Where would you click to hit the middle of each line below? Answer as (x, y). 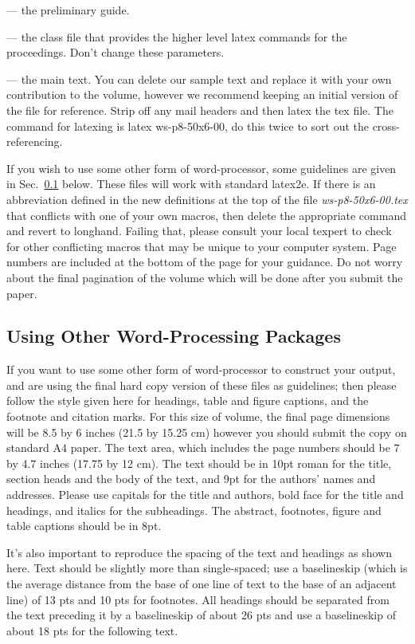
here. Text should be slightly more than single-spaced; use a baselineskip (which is (207, 568)
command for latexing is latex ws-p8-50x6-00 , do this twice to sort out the (188, 126)
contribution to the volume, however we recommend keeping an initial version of (202, 94)
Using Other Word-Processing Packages (174, 336)
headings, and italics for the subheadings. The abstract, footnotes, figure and (194, 510)
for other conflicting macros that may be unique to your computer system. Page (202, 246)
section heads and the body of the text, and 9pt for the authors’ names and (191, 479)
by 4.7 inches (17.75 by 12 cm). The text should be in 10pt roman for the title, (199, 463)
